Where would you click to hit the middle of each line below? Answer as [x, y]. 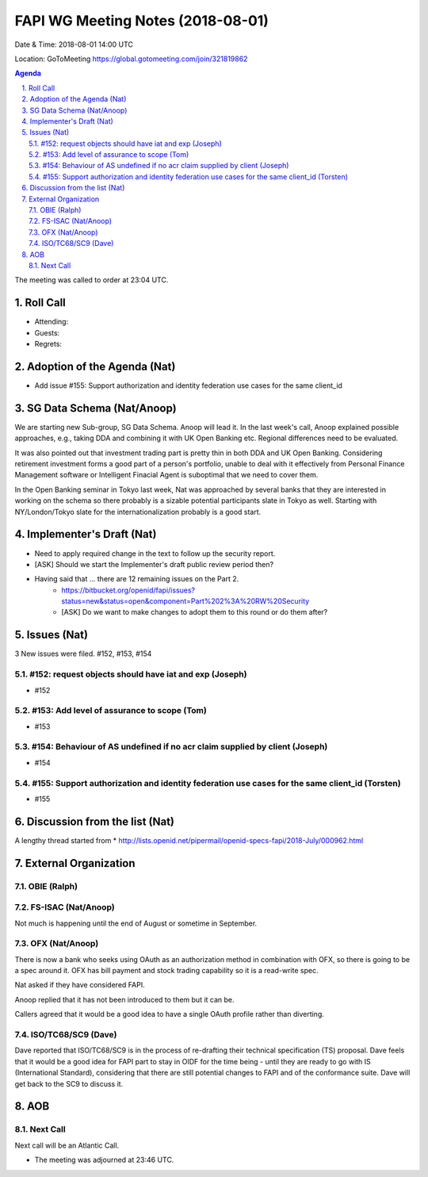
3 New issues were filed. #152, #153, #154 [83, 654]
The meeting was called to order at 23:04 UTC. [92, 280]
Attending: [52, 322]
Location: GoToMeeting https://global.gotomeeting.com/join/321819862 [131, 59]
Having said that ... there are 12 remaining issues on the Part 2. [137, 579]
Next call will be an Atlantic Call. [67, 1145]
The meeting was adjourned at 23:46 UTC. [104, 1160]
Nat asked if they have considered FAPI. [80, 985]
